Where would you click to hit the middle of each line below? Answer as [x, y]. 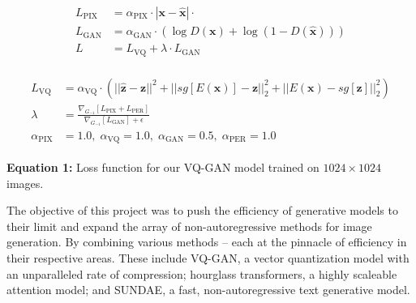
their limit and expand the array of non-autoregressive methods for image [189, 226]
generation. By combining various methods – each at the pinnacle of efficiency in [207, 242]
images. [25, 183]
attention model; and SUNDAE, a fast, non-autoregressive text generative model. [208, 290]
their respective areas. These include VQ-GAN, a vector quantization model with [208, 257]
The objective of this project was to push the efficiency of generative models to [202, 210]
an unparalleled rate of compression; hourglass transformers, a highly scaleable [202, 273]
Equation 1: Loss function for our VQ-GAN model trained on [163, 167]
